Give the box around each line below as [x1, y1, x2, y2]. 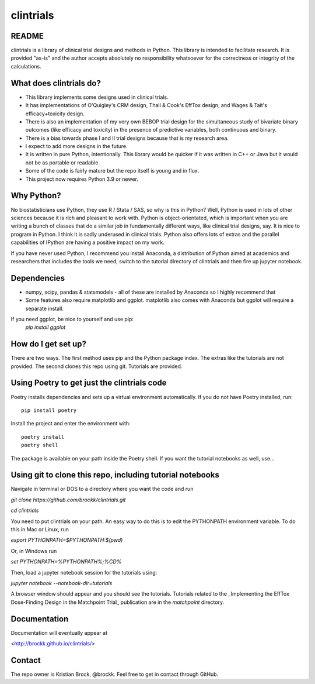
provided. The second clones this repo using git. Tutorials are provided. [10, 363, 183, 370]
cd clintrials [10, 507, 39, 514]
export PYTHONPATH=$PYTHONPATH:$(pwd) [10, 537, 123, 544]
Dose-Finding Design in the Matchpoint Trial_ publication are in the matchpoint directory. [10, 599, 225, 606]
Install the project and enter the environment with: [10, 420, 131, 427]
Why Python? [10, 191, 61, 201]
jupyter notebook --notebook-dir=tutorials [10, 579, 113, 586]
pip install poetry [21, 407, 77, 414]
